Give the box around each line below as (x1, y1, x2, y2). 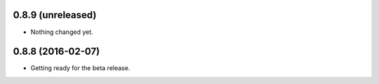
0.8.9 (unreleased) (13, 9, 97, 21)
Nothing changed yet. (30, 28, 94, 36)
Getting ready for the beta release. (30, 64, 131, 72)
